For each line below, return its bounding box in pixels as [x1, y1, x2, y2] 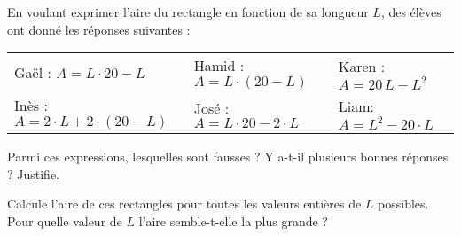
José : [193, 97, 230, 118]
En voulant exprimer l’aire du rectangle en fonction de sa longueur [7, 3, 369, 20]
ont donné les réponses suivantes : [7, 20, 191, 38]
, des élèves [380, 3, 441, 20]
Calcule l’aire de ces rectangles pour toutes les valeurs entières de [7, 194, 362, 213]
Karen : [338, 55, 386, 76]
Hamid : [193, 55, 245, 76]
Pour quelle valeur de [7, 211, 122, 230]
